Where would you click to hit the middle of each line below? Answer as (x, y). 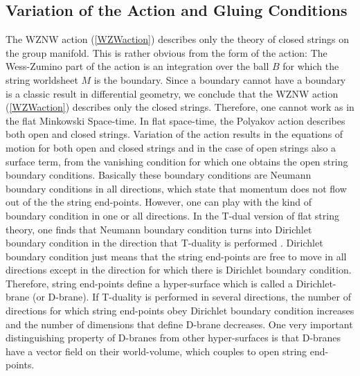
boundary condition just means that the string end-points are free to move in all (176, 256)
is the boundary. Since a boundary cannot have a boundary (220, 79)
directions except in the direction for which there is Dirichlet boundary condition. (179, 270)
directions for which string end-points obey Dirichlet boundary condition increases (180, 311)
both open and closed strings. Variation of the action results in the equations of (174, 134)
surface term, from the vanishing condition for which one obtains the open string (177, 161)
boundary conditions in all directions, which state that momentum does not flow (176, 188)
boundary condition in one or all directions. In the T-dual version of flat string (172, 215)
